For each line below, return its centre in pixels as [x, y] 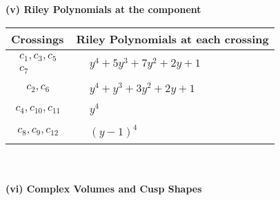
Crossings [38, 38]
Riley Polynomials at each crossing [172, 38]
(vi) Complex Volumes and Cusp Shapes [104, 188]
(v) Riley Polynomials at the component [103, 9]
